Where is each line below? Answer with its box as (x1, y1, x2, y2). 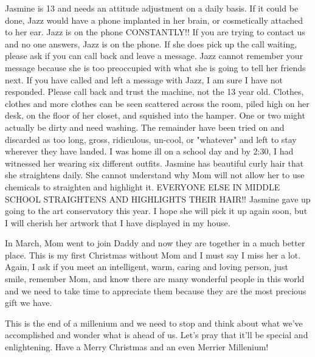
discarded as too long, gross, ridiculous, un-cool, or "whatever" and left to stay (5, 133, 297, 145)
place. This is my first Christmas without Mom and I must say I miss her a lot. (5, 248, 301, 261)
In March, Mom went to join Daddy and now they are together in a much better (5, 237, 305, 249)
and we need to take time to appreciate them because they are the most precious (5, 284, 306, 297)
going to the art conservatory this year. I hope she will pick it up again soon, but (5, 204, 308, 217)
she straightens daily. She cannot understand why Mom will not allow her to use (5, 168, 305, 181)
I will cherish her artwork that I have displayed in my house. (5, 216, 230, 229)
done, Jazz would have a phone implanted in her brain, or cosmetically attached (5, 13, 303, 26)
